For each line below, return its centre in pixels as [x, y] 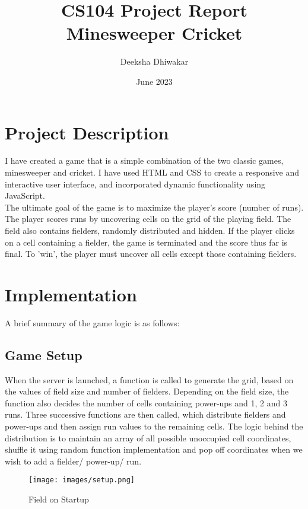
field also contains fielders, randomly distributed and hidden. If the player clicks [150, 230]
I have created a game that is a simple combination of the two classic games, [144, 160]
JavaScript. [25, 195]
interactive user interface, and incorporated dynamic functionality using [135, 184]
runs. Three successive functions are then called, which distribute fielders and [145, 414]
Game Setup [44, 354]
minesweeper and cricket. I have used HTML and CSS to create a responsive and [152, 172]
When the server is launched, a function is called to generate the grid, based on [149, 379]
